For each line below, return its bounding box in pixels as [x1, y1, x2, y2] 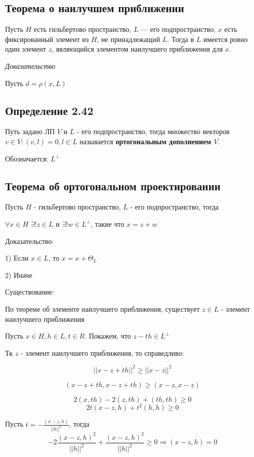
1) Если [5, 253, 29, 263]
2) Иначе [5, 269, 32, 280]
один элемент [5, 44, 47, 54]
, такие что [91, 218, 124, 229]
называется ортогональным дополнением [79, 136, 211, 146]
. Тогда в [167, 33, 194, 44]
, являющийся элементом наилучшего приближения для [52, 44, 223, 54]
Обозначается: [5, 153, 49, 163]
